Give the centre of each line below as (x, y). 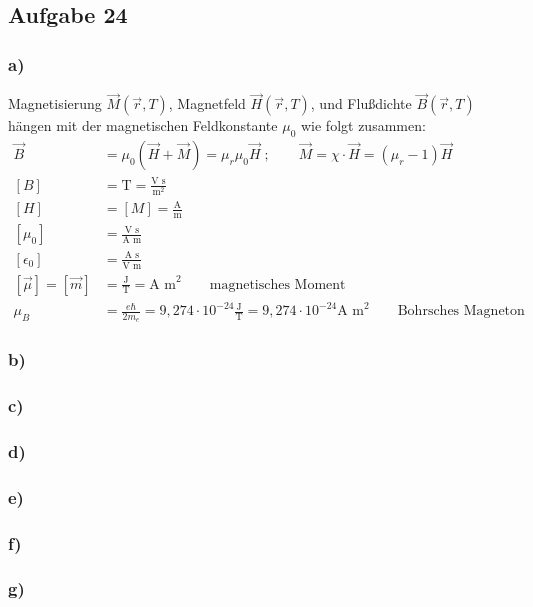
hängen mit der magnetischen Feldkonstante (143, 125)
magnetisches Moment (277, 284)
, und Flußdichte (361, 103)
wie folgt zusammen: (363, 125)
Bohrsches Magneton (461, 311)
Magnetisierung (55, 103)
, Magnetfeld (207, 103)
